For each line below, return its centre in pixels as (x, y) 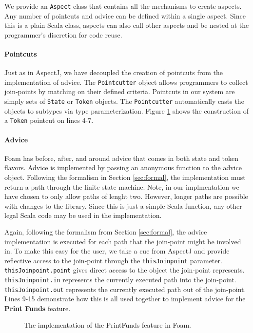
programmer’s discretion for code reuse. (63, 34)
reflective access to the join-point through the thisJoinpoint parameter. (113, 260)
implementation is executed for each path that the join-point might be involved (123, 241)
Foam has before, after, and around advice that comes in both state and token (122, 158)
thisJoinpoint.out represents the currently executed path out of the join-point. (125, 289)
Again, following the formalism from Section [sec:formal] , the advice (106, 231)
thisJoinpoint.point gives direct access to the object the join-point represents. (125, 270)
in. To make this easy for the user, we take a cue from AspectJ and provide (117, 251)
